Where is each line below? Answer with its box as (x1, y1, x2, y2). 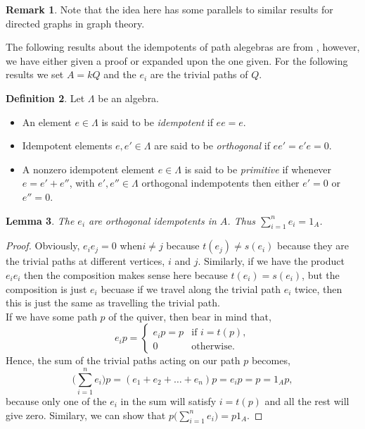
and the (103, 67, 136, 82)
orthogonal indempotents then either (141, 175, 300, 190)
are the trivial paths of (150, 67, 248, 82)
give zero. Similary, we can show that (6, 407, 166, 422)
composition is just (6, 281, 87, 296)
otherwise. (191, 342, 235, 352)
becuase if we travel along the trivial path (101, 281, 281, 296)
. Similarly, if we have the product (198, 254, 345, 268)
